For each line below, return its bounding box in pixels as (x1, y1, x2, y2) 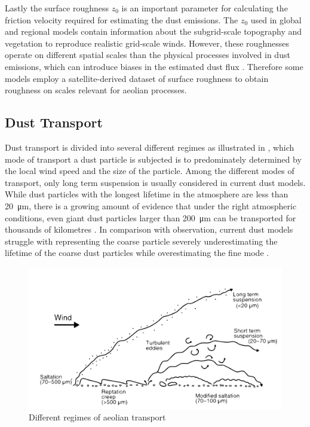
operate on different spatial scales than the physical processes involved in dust (5, 48, 290, 61)
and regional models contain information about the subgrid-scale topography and (5, 25, 302, 38)
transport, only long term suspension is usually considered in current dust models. (5, 176, 306, 188)
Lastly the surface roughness (5, 2, 109, 14)
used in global (250, 13, 302, 26)
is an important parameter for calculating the (121, 2, 288, 14)
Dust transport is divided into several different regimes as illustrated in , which (5, 141, 294, 153)
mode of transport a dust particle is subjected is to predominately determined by (5, 152, 302, 165)
